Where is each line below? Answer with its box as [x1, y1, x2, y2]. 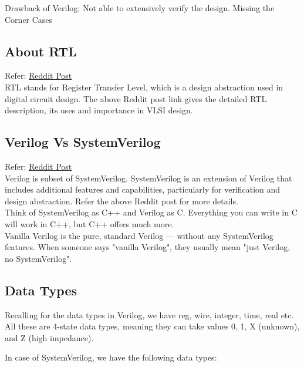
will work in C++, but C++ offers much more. [5, 217, 174, 230]
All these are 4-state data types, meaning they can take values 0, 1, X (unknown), [5, 320, 300, 332]
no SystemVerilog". [5, 252, 72, 264]
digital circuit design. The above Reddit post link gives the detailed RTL [5, 92, 267, 105]
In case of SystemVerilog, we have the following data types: [5, 351, 217, 363]
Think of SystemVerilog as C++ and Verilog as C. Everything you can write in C [5, 206, 298, 218]
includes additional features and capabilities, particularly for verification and [5, 183, 281, 196]
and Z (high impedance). [5, 331, 94, 344]
